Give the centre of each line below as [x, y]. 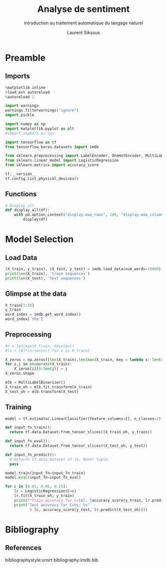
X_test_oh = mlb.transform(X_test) [42, 392]
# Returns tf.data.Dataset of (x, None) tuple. [60, 459]
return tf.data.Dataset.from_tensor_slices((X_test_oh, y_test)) [79, 446]
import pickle [20, 115]
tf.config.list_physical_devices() [42, 178]
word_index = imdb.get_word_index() [43, 315]
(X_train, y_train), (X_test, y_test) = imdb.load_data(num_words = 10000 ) [83, 269]
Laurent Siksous [83, 32]
